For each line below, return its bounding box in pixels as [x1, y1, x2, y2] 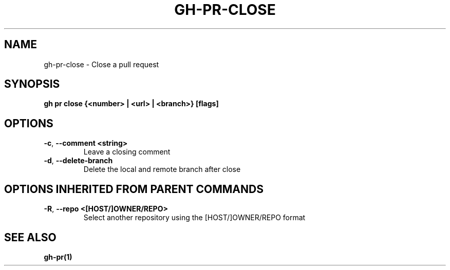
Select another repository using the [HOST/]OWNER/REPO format [83, 213, 306, 222]
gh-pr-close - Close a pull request [44, 60, 159, 69]
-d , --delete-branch [44, 156, 113, 165]
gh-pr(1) [44, 252, 72, 261]
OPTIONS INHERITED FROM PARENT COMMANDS [4, 182, 264, 196]
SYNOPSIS [4, 78, 60, 91]
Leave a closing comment [83, 147, 171, 157]
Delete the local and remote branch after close [83, 165, 241, 174]
